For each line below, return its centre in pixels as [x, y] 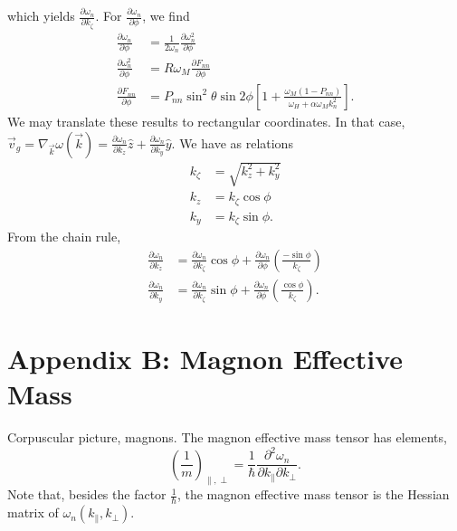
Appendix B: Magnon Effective [205, 358]
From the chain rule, [64, 237]
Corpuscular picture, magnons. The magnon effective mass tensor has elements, [227, 437]
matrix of [33, 512]
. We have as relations [232, 142]
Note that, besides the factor [87, 494]
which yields [41, 15]
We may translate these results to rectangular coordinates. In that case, [206, 121]
